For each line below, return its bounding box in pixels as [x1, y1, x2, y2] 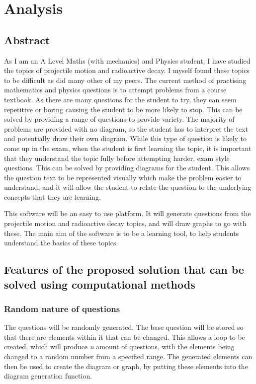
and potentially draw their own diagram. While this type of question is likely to [4, 133, 247, 144]
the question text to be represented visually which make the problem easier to [4, 172, 242, 182]
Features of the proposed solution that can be [4, 262, 244, 277]
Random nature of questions [4, 302, 120, 314]
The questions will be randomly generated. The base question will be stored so [4, 322, 244, 332]
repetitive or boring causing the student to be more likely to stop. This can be [4, 104, 243, 114]
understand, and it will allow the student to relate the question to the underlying [4, 182, 252, 192]
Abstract [4, 32, 50, 47]
